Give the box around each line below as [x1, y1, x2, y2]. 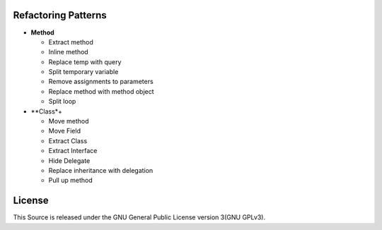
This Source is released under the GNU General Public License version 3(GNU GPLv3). [13, 213, 265, 222]
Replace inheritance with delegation [48, 166, 154, 174]
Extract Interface [48, 147, 98, 155]
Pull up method [48, 176, 93, 185]
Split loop [48, 97, 76, 106]
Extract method [48, 37, 93, 46]
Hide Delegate [48, 156, 91, 165]
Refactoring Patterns [13, 9, 108, 21]
